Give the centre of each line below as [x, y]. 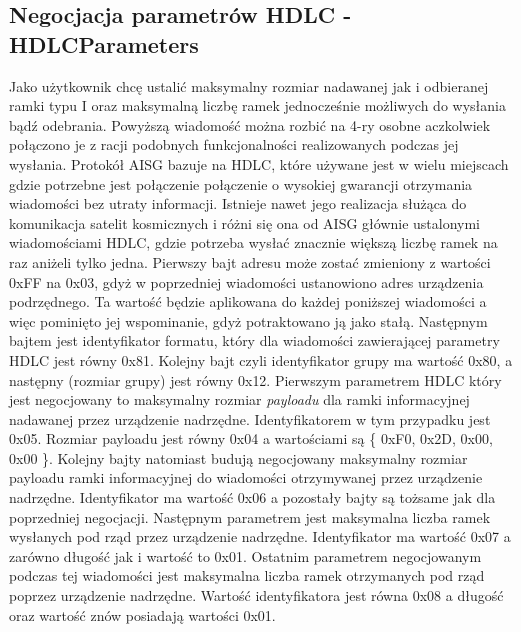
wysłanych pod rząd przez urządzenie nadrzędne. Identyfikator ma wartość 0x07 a [260, 536]
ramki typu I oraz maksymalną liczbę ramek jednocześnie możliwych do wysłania [257, 105]
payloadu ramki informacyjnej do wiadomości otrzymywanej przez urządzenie [246, 477]
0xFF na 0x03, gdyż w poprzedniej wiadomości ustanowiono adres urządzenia [246, 281]
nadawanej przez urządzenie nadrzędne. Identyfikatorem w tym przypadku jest [250, 418]
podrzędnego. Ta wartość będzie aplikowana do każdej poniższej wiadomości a [248, 301]
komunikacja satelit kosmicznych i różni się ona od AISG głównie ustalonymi [245, 222]
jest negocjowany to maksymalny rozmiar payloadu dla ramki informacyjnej [239, 399]
